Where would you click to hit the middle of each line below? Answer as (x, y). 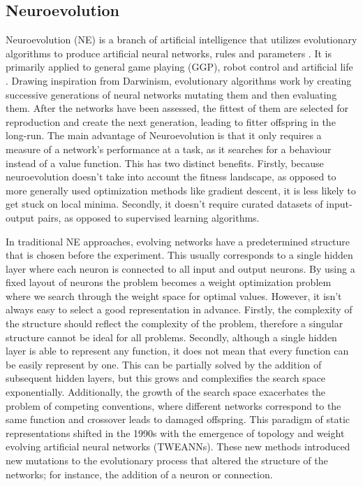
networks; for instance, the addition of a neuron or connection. (139, 474)
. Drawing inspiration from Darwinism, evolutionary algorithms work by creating (179, 80)
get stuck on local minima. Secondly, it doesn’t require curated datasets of (164, 204)
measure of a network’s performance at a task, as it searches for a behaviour (169, 149)
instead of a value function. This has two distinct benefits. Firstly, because (165, 163)
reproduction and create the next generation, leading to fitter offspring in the (171, 121)
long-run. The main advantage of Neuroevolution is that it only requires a (164, 135)
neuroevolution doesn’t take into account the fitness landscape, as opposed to (171, 177)
